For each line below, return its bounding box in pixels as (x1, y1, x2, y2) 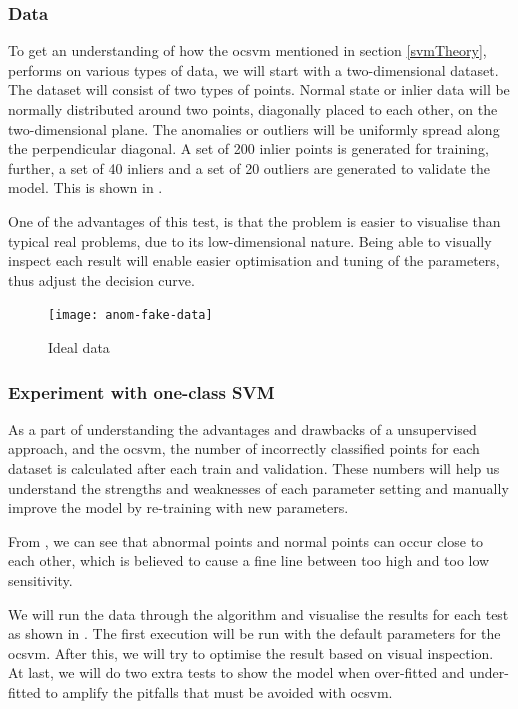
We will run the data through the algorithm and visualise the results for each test (8, 603, 509, 624)
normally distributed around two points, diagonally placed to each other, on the (8, 99, 498, 119)
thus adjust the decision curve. (8, 269, 195, 290)
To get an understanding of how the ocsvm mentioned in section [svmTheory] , (8, 40, 487, 61)
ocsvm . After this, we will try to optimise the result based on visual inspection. (8, 642, 494, 663)
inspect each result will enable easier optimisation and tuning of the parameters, (8, 250, 500, 271)
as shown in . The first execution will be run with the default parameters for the (8, 623, 501, 644)
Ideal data (48, 337, 110, 357)
